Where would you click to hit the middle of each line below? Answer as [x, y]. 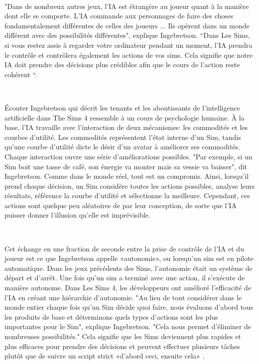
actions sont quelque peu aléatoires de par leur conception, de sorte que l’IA [121, 205]
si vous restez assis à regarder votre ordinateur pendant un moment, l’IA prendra [129, 45]
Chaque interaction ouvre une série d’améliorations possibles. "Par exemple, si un [129, 156]
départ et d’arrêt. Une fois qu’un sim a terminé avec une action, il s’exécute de [125, 278]
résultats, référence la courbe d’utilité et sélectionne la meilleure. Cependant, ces [127, 195]
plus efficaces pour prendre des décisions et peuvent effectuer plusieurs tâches [122, 346]
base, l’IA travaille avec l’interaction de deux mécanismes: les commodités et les [126, 127]
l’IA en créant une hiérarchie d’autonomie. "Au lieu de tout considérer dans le [123, 297]
